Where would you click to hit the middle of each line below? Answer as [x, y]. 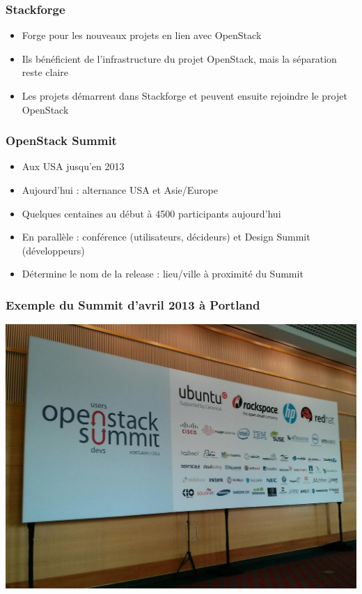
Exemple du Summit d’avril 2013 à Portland [133, 304]
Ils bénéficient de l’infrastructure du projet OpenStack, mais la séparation [179, 58]
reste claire [45, 72]
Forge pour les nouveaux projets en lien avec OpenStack [142, 35]
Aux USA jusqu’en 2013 [73, 166]
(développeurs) [53, 250]
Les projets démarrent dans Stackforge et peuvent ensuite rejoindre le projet [184, 96]
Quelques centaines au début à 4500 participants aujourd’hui [151, 213]
